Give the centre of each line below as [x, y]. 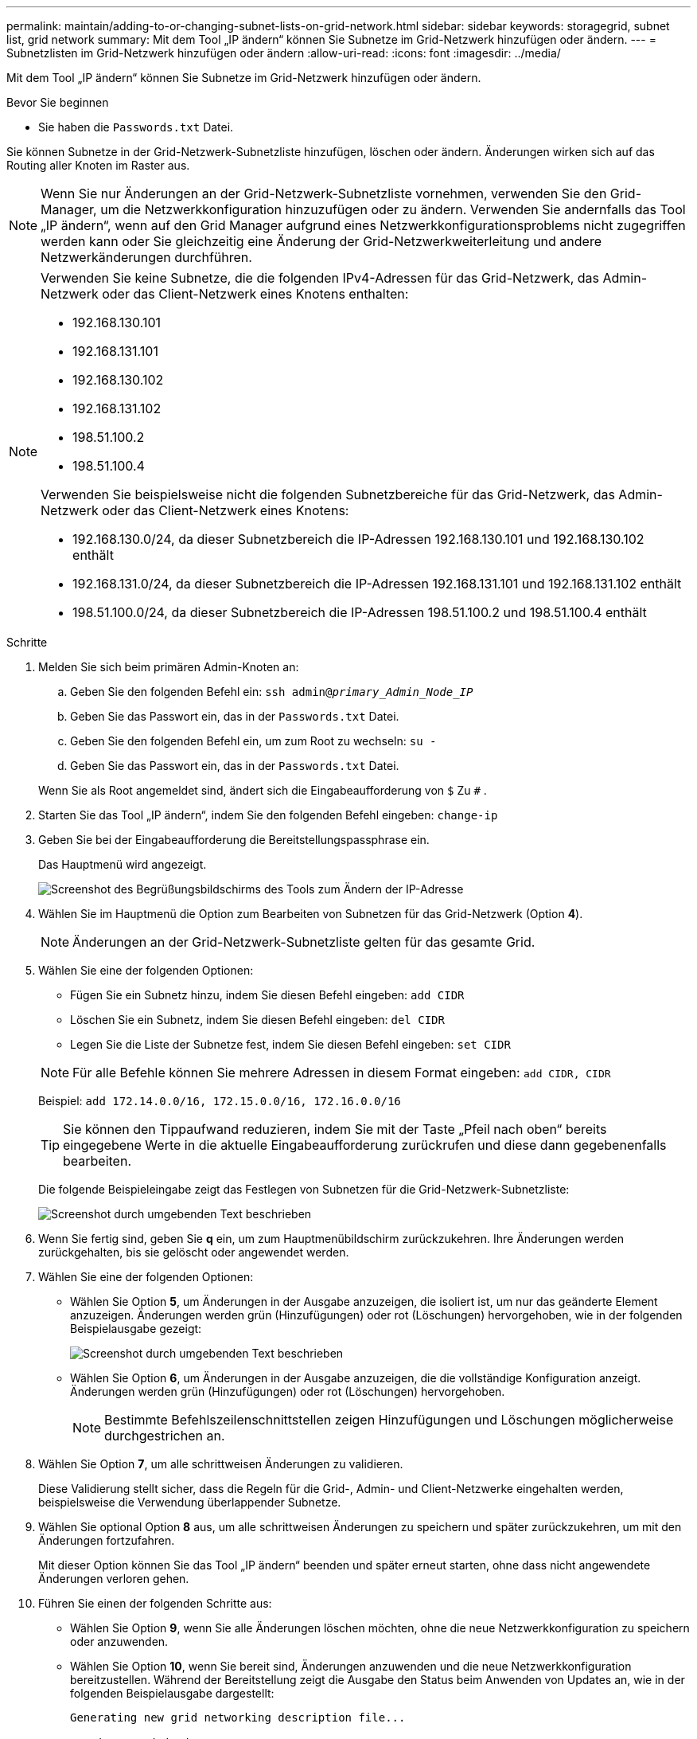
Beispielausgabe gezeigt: [136, 1329]
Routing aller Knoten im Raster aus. [98, 165]
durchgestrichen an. [165, 1436]
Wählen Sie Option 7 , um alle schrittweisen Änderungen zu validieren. [221, 1464]
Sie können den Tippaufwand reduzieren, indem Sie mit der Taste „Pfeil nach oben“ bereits [335, 1129]
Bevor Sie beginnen [58, 102]
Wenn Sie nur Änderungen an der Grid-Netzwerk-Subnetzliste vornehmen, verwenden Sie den [324, 193]
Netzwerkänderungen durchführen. [146, 257]
